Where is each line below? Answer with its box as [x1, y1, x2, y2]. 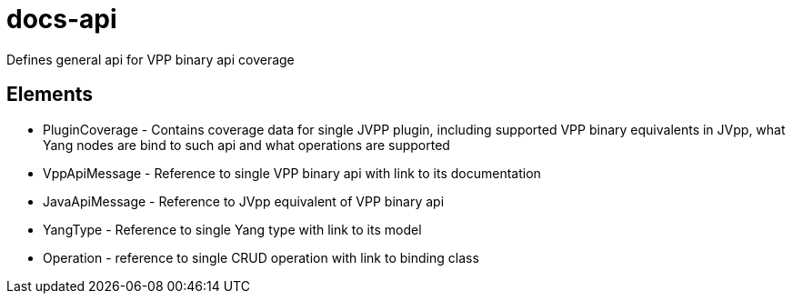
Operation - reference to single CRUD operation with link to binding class [43, 249, 479, 266]
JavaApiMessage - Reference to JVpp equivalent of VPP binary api [43, 193, 445, 209]
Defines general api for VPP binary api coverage [6, 51, 295, 67]
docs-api [6, 4, 117, 35]
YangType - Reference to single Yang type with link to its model [43, 221, 422, 237]
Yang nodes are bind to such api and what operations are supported [43, 136, 450, 153]
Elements [6, 83, 94, 106]
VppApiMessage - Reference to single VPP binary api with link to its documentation [43, 165, 541, 181]
